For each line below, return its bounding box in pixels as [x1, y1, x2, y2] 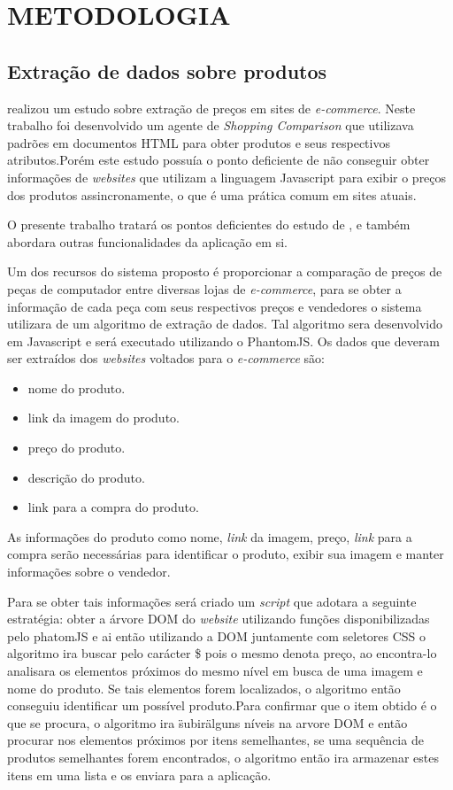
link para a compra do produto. [27, 498, 199, 516]
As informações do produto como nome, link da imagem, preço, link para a [7, 527, 412, 546]
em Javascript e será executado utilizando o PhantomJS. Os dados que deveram [7, 331, 441, 350]
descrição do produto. [27, 468, 145, 486]
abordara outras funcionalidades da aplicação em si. [7, 232, 288, 251]
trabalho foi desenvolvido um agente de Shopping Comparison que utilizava [7, 116, 414, 135]
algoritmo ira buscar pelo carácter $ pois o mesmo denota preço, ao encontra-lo [7, 644, 437, 662]
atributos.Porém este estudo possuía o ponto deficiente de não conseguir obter [7, 151, 430, 169]
